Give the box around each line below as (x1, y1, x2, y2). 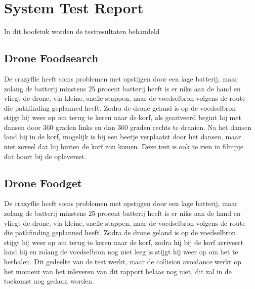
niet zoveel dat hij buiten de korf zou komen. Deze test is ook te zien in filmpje (4, 141, 244, 152)
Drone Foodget (4, 175, 82, 190)
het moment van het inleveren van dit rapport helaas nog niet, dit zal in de (4, 266, 232, 276)
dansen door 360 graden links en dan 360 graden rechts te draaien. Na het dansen (4, 122, 252, 132)
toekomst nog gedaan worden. (4, 276, 94, 286)
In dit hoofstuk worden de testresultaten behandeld (4, 26, 160, 37)
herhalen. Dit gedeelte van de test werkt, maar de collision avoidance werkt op (4, 256, 241, 267)
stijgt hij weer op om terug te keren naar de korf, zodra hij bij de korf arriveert (4, 237, 244, 247)
